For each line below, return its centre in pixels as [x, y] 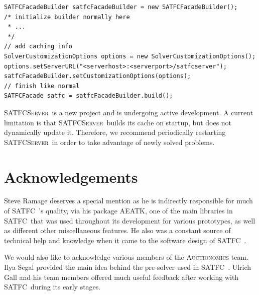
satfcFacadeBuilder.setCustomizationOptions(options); [98, 76]
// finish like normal [42, 86]
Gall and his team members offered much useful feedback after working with [121, 277]
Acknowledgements [71, 176]
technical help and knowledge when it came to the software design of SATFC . [125, 240]
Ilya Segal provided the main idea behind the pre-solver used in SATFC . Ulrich [128, 267]
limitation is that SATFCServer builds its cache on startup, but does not [118, 122]
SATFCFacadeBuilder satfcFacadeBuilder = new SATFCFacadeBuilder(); [121, 7]
